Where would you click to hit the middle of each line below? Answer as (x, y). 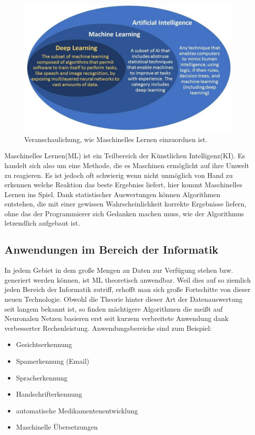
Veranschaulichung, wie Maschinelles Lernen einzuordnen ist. (116, 139)
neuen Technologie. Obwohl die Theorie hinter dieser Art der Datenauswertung (124, 299)
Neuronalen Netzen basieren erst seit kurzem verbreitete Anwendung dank (117, 318)
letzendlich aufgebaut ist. (42, 223)
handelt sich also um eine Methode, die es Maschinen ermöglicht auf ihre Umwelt (127, 165)
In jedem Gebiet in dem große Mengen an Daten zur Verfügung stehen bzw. (119, 270)
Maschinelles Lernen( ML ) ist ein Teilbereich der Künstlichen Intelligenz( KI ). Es (125, 156)
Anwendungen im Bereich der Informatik (112, 249)
